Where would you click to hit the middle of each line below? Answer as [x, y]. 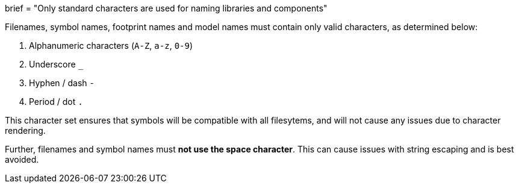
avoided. [22, 159]
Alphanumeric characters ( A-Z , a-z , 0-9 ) [111, 45]
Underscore [52, 64]
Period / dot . [56, 102]
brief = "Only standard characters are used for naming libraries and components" [166, 8]
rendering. [25, 130]
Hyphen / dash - [62, 83]
